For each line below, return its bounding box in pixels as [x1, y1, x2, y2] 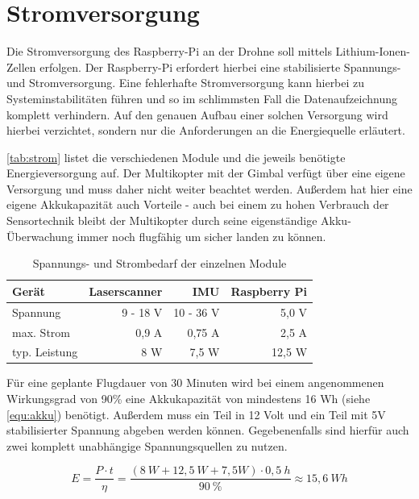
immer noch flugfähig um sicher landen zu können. [77, 227, 326, 244]
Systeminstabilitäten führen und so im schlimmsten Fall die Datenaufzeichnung [6, 89, 398, 106]
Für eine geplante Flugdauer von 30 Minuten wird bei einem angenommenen [6, 374, 384, 391]
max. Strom [12, 323, 70, 340]
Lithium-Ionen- [335, 43, 410, 60]
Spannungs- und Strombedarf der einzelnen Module [32, 255, 287, 272]
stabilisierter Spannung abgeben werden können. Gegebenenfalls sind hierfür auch [6, 422, 409, 439]
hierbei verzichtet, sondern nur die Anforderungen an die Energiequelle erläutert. [6, 122, 405, 139]
